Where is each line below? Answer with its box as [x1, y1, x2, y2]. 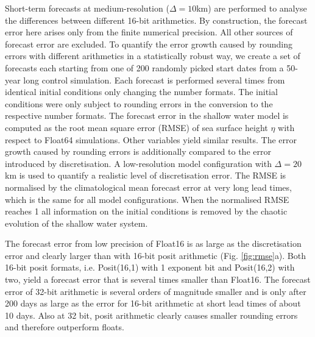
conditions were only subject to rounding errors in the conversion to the [5, 97, 273, 110]
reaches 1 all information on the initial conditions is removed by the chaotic [5, 205, 288, 218]
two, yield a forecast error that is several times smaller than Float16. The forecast [5, 273, 311, 286]
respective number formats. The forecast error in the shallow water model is [5, 109, 289, 122]
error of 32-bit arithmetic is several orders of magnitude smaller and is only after [5, 285, 306, 297]
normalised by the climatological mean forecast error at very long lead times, [5, 180, 292, 193]
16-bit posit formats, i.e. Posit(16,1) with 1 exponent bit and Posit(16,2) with [5, 261, 295, 274]
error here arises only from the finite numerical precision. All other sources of [5, 26, 293, 38]
